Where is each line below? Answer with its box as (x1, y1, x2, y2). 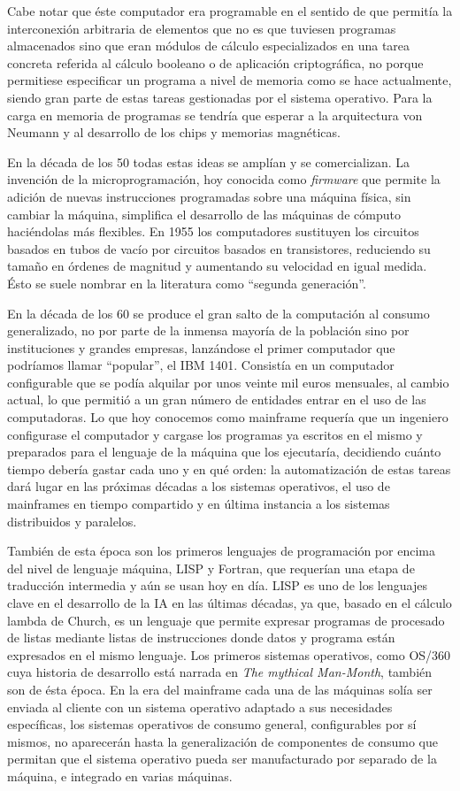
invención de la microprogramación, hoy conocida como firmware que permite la (7, 170, 441, 188)
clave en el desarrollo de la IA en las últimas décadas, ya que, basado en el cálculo (7, 594, 452, 611)
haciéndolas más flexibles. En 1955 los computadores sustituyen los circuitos (7, 222, 419, 241)
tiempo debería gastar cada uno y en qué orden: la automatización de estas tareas (7, 459, 451, 478)
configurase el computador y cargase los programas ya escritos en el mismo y (7, 425, 423, 443)
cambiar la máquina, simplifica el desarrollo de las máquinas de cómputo (7, 204, 401, 223)
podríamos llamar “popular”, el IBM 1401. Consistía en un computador (7, 356, 395, 374)
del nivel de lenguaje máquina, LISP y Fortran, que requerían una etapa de (7, 558, 415, 577)
